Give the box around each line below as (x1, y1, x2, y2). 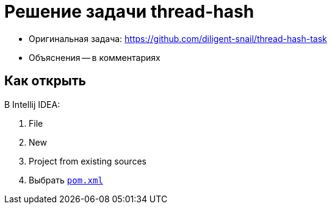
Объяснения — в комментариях (29, 52, 161, 63)
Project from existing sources (29, 155, 146, 166)
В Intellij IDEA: (4, 99, 60, 110)
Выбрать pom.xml (29, 174, 103, 185)
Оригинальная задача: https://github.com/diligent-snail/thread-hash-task (29, 33, 327, 44)
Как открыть (4, 73, 86, 89)
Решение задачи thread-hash (4, 1, 254, 22)
